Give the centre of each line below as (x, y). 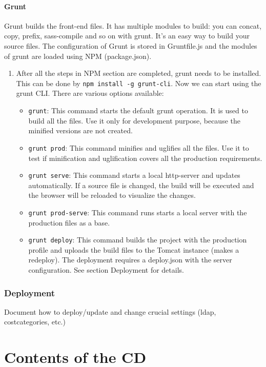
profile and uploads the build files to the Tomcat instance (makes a (134, 249)
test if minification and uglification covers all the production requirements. (145, 158)
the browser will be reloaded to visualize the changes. (112, 195)
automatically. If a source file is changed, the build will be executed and (141, 185)
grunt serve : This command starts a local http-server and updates (134, 175)
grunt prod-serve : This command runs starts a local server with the (138, 212)
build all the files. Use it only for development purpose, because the (134, 120)
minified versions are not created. (80, 130)
